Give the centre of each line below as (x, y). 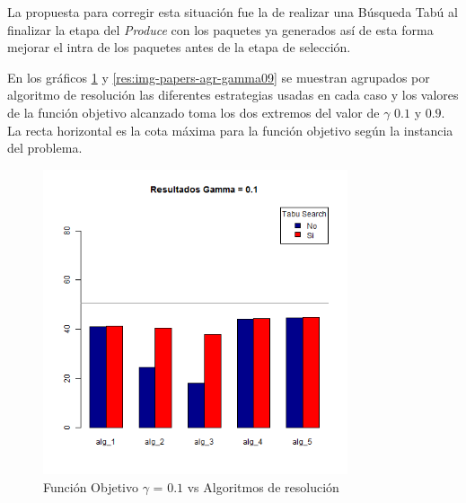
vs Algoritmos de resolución (263, 486)
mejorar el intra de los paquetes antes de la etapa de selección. (179, 47)
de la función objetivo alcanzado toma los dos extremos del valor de (193, 112)
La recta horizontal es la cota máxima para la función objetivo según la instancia (230, 130)
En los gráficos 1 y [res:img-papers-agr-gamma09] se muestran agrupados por (219, 77)
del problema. (45, 148)
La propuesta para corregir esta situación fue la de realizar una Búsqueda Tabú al (233, 12)
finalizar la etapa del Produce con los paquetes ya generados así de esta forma (220, 29)
